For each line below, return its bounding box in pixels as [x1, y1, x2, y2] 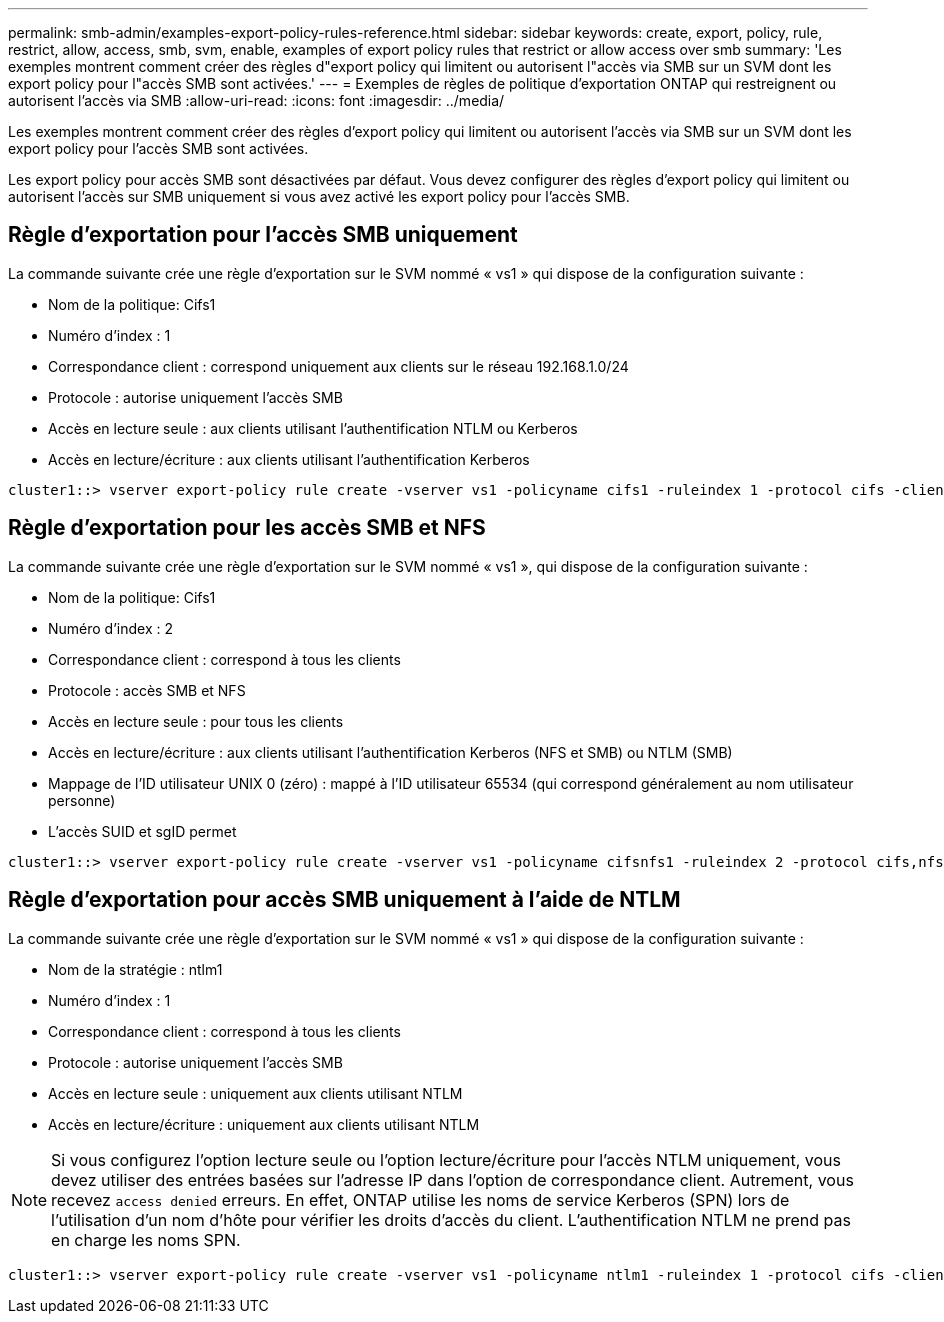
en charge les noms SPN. [51, 1229, 241, 1250]
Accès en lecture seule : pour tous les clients [48, 712, 344, 730]
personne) [48, 791, 116, 809]
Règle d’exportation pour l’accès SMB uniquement [8, 222, 518, 248]
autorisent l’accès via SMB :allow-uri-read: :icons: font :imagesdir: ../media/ [8, 92, 505, 109]
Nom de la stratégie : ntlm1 [48, 960, 223, 978]
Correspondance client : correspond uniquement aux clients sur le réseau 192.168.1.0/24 [48, 357, 629, 375]
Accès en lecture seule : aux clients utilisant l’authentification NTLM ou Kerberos [48, 419, 578, 437]
